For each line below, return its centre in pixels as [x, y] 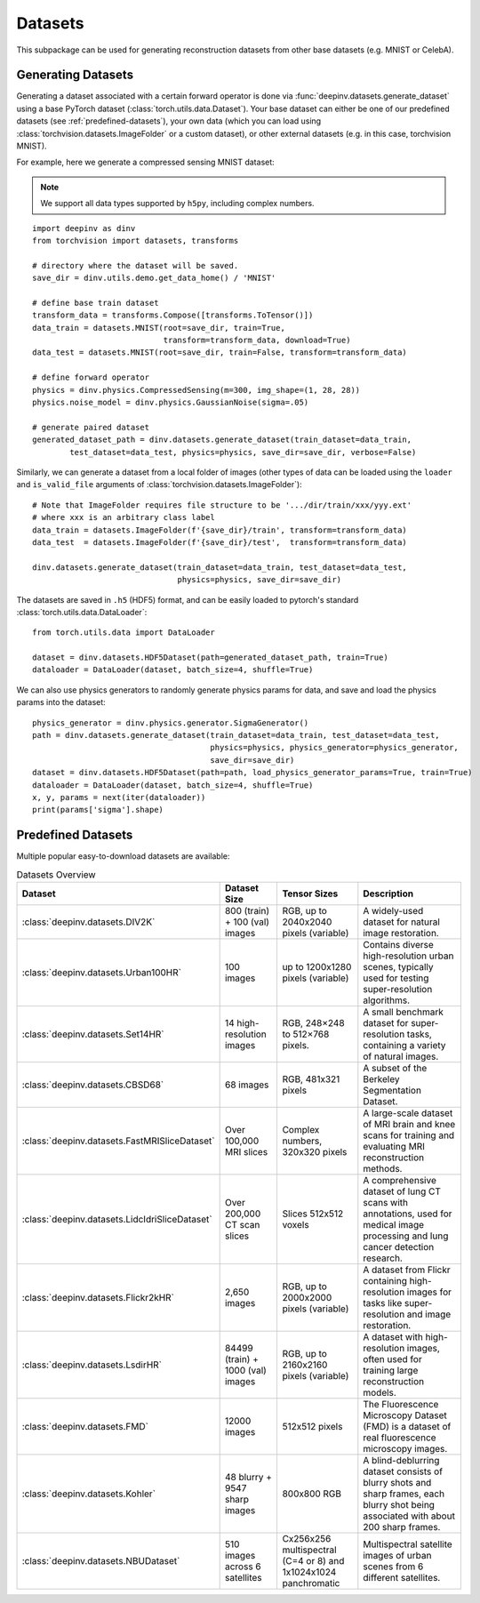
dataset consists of [403, 1471]
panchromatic [311, 1583]
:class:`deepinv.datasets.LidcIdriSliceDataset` [117, 1220]
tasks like [383, 1303]
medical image [394, 1225]
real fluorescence [400, 1438]
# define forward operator [91, 377]
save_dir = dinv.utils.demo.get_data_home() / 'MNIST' [154, 278]
